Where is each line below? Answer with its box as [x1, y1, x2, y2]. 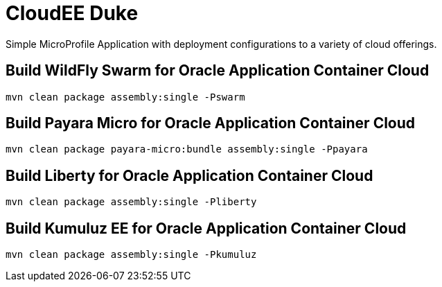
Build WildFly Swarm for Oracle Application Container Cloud [6, 62, 430, 80]
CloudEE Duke [6, 1, 139, 25]
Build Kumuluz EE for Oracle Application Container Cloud [6, 219, 407, 237]
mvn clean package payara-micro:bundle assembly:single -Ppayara [6, 143, 368, 155]
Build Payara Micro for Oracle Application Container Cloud [6, 114, 416, 132]
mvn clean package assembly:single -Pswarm [6, 91, 245, 103]
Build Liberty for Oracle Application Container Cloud [6, 166, 373, 184]
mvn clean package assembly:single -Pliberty [6, 196, 257, 208]
